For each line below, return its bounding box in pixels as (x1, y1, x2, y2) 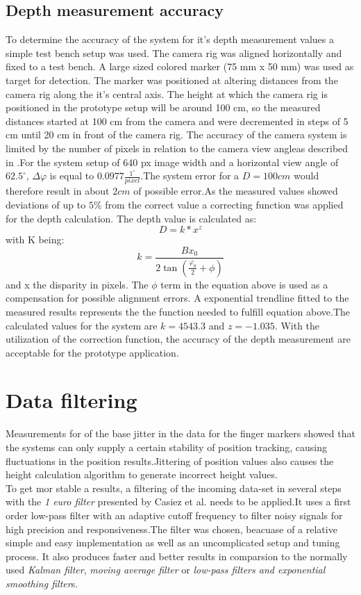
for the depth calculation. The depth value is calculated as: (6, 211, 257, 225)
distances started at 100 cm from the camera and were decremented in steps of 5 (6, 113, 349, 128)
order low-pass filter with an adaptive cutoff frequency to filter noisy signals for (6, 507, 343, 522)
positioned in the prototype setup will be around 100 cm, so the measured (6, 100, 321, 115)
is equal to (49, 168, 94, 183)
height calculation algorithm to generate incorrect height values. (6, 467, 278, 482)
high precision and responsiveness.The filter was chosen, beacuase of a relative (6, 521, 337, 536)
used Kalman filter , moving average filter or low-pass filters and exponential (6, 562, 326, 577)
